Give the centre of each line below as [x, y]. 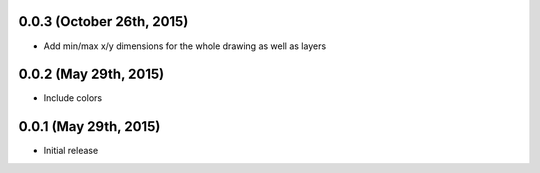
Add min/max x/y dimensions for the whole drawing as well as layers [185, 46]
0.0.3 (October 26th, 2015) [103, 21]
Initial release [71, 151]
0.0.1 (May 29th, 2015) [89, 126]
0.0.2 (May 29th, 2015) [91, 74]
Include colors [73, 98]
